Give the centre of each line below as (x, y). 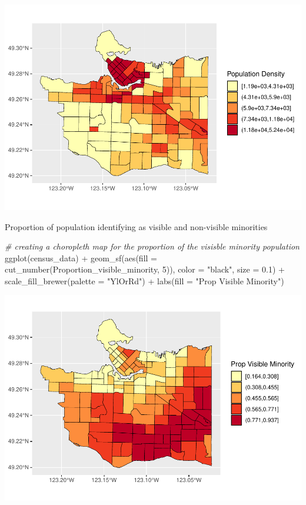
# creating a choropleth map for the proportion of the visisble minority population (152, 246)
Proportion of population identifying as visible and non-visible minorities (136, 226)
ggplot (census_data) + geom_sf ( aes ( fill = (81, 258)
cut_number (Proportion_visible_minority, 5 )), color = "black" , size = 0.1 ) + (145, 269)
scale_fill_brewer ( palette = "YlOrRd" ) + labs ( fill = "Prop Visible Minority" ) (144, 280)
